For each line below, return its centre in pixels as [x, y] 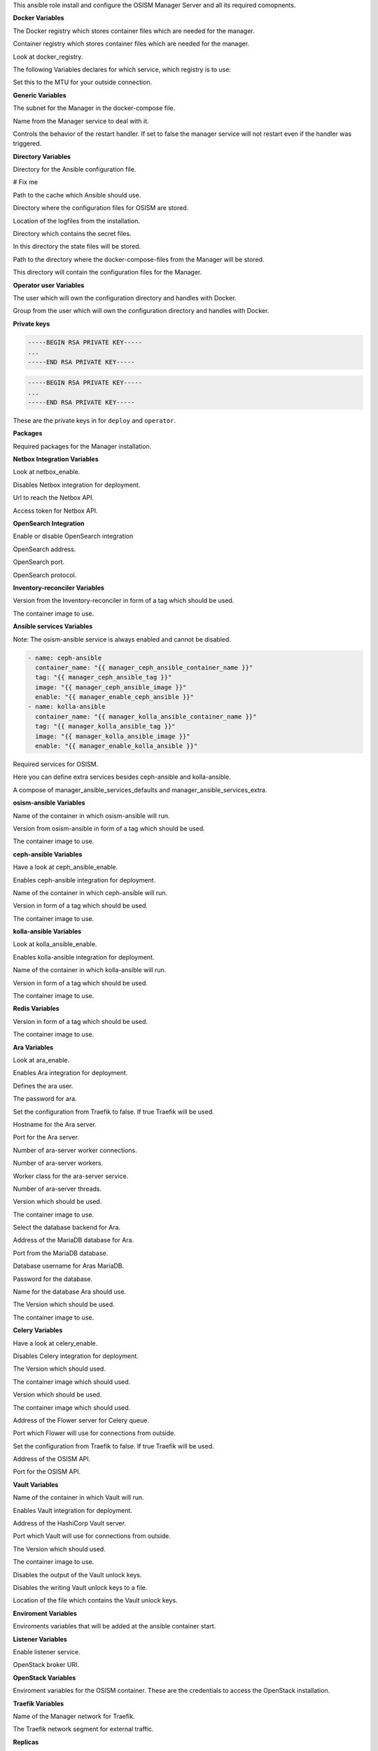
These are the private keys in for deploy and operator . [94, 420]
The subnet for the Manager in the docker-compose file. [94, 108]
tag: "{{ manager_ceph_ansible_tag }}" [104, 677]
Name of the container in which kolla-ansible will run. [90, 970]
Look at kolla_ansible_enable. [55, 944]
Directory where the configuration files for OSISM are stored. [101, 208]
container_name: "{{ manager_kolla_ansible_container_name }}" [146, 717]
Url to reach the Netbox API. [54, 498]
